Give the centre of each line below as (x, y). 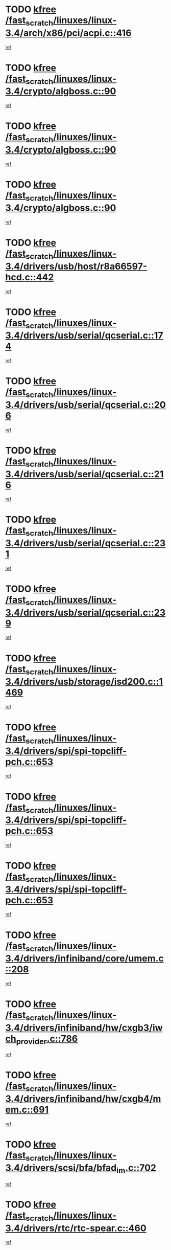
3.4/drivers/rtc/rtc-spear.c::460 (76, 1228)
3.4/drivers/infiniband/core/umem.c (85, 959)
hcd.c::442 (30, 277)
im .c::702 (137, 1169)
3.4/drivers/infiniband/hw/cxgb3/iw (84, 1028)
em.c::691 (27, 1110)
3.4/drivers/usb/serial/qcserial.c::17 (84, 336)
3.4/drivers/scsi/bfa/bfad (61, 1168)
